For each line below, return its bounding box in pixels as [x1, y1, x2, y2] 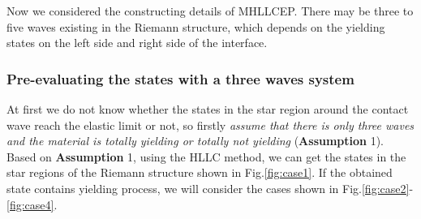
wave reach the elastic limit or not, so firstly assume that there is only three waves [6, 116, 415, 133]
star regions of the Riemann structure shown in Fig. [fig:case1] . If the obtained [6, 164, 393, 181]
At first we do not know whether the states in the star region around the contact [6, 101, 409, 117]
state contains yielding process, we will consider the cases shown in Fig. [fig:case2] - [6, 179, 414, 196]
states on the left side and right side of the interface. [6, 34, 268, 51]
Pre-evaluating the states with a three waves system [6, 68, 354, 88]
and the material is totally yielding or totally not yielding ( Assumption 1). [6, 132, 384, 149]
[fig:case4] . [6, 195, 58, 213]
